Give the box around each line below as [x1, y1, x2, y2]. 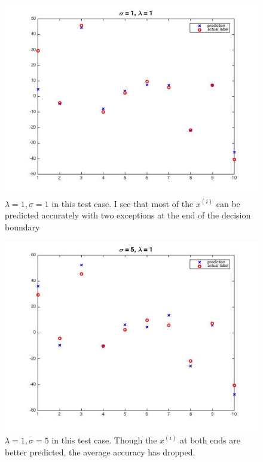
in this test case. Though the [51, 433, 157, 446]
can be [216, 197, 240, 209]
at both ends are [180, 433, 240, 446]
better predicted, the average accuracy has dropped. [5, 445, 195, 458]
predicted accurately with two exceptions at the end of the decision [5, 209, 251, 221]
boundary [5, 220, 40, 233]
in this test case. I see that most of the [51, 197, 194, 209]
